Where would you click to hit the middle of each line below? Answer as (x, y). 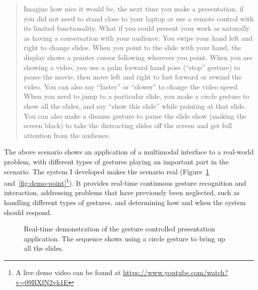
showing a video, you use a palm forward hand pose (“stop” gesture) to (132, 67)
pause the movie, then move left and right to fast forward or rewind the (132, 77)
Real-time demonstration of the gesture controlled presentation (120, 229)
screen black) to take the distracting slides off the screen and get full (128, 125)
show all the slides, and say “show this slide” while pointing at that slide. (135, 106)
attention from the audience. (67, 135)
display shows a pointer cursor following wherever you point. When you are (138, 57)
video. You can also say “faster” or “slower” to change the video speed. (131, 86)
